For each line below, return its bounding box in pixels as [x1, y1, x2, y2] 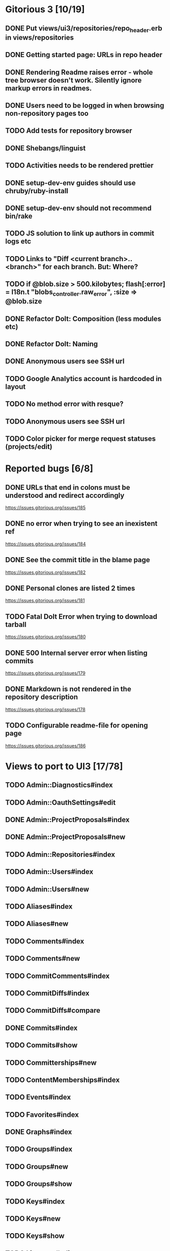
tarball [5, 620, 26, 629]
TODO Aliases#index [5, 902, 73, 911]
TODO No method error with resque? [5, 399, 124, 409]
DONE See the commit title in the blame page [5, 556, 150, 564]
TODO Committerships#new [5, 1058, 97, 1067]
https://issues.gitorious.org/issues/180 [5, 634, 86, 640]
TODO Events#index [5, 1093, 71, 1102]
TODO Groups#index [5, 1145, 73, 1154]
